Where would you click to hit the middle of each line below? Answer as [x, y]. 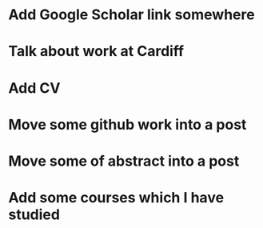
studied [34, 215]
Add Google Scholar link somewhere [131, 15]
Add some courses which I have [116, 198]
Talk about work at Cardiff [96, 52]
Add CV [34, 88]
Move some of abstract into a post [124, 161]
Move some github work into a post [128, 124]
